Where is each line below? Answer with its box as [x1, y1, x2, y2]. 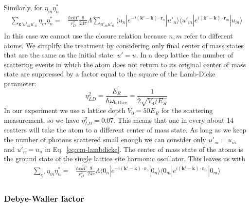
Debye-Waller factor [4, 192, 85, 204]
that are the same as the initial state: [4, 50, 115, 60]
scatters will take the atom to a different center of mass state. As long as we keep [4, 125, 247, 135]
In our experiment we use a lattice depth [4, 105, 125, 115]
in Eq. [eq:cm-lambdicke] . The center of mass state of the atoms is [45, 144, 243, 154]
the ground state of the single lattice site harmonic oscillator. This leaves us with [4, 153, 246, 164]
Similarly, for [4, 2, 43, 12]
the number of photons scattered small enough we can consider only [4, 134, 206, 145]
